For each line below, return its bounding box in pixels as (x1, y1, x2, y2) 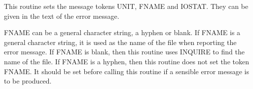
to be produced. (4, 76, 52, 86)
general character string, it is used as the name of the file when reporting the (4, 37, 237, 47)
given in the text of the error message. (4, 10, 119, 21)
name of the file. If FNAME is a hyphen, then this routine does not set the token (4, 56, 249, 66)
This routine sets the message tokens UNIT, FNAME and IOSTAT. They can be (4, 1, 249, 11)
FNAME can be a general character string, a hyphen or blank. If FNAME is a (4, 27, 241, 38)
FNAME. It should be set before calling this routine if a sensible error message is (4, 66, 250, 76)
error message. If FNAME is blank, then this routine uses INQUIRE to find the (4, 46, 245, 57)
